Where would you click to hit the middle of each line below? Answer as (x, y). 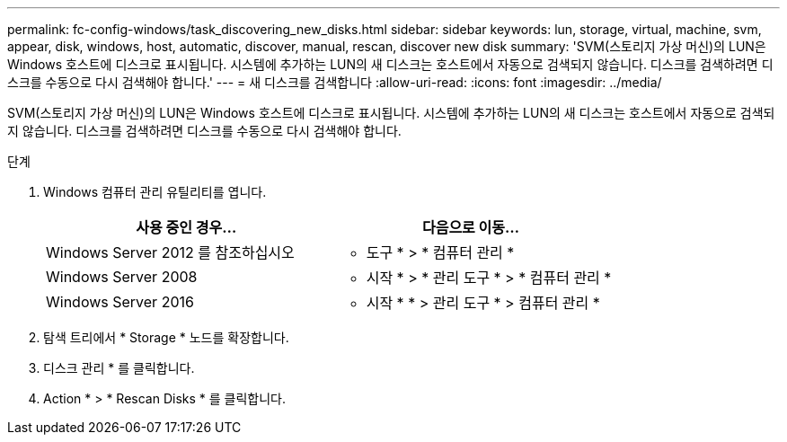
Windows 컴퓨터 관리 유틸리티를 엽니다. (155, 192)
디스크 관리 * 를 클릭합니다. (119, 368)
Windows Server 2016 (120, 302)
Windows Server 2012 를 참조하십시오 (170, 252)
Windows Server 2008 (122, 277)
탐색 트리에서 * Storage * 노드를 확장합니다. (166, 337)
